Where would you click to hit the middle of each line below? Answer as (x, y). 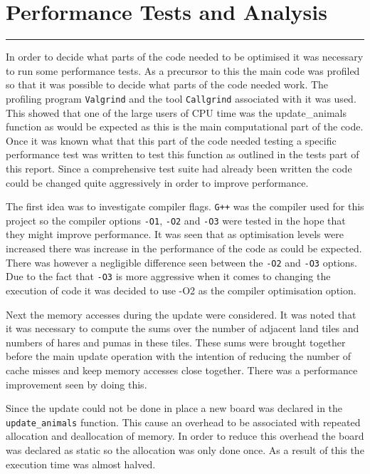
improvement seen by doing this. (76, 384)
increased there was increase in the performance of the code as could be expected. (184, 248)
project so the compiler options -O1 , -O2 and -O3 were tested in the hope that (176, 220)
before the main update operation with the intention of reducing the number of (179, 356)
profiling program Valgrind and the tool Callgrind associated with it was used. (181, 98)
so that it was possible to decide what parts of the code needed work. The (167, 84)
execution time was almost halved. (81, 464)
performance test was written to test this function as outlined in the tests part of (183, 154)
